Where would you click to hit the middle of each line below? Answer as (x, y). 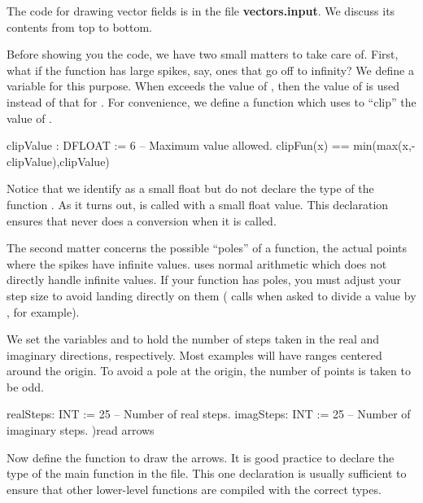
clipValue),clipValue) (58, 161)
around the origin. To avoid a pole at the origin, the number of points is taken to (209, 371)
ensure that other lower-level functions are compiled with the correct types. (194, 489)
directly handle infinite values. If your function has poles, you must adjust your (204, 280)
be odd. (25, 386)
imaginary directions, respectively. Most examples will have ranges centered (194, 354)
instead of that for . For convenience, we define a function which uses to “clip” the (211, 101)
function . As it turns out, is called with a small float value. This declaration (198, 204)
